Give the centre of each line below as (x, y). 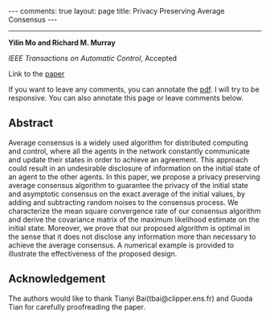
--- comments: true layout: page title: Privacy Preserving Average (117, 11)
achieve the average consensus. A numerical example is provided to (121, 245)
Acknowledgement (57, 279)
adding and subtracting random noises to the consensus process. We (123, 202)
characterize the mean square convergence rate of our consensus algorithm (135, 211)
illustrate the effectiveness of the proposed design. (93, 253)
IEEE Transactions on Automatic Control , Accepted (93, 58)
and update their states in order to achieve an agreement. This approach (128, 159)
